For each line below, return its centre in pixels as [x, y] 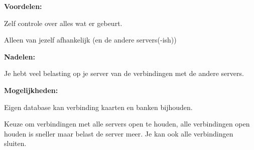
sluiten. [15, 143]
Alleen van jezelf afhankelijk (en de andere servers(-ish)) [90, 40]
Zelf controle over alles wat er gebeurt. [63, 23]
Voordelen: [23, 6]
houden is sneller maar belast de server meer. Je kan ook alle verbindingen [119, 133]
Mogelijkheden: [31, 90]
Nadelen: [20, 56]
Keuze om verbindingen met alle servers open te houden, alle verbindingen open [127, 124]
